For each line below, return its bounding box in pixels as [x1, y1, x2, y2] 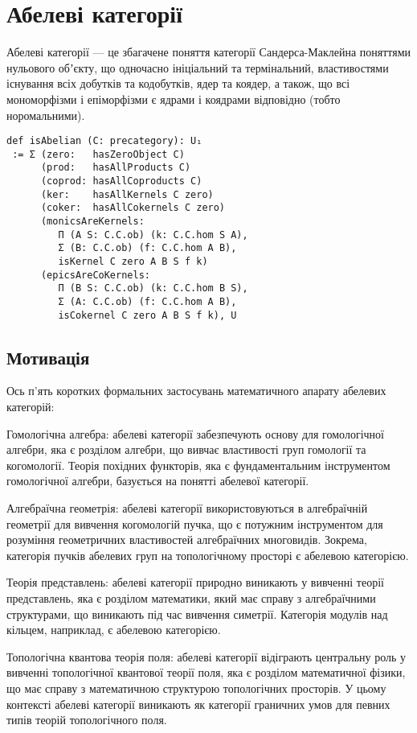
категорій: [6, 398, 55, 415]
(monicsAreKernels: [40, 216, 145, 228]
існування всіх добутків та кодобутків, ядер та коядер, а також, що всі [6, 75, 350, 92]
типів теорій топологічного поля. [6, 711, 167, 728]
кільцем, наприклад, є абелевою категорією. [6, 621, 221, 638]
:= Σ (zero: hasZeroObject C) [12, 148, 185, 160]
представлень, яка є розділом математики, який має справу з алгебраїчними [6, 590, 376, 607]
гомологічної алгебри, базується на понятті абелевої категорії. [6, 472, 309, 489]
